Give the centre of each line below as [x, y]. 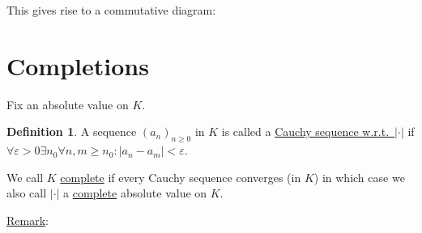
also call [27, 193]
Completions [78, 65]
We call [25, 177]
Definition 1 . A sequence [72, 131]
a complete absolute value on [135, 193]
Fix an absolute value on [68, 104]
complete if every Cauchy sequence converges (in [181, 177]
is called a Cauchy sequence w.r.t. [305, 131]
